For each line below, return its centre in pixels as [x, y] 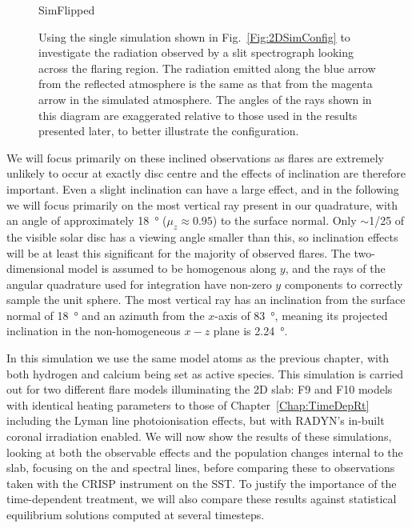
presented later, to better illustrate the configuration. [169, 131]
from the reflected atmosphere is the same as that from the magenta [206, 84]
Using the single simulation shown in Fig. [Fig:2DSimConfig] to [194, 36]
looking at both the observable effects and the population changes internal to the [205, 452]
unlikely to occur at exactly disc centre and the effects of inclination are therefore [206, 173]
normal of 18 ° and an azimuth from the [106, 315]
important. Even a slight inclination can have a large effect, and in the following [203, 188]
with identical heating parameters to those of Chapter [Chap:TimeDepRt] [188, 404]
